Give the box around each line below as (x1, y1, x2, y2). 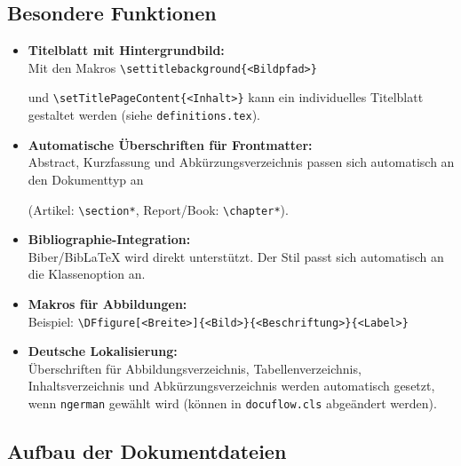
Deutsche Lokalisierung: (28, 342, 178, 360)
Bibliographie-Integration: (28, 230, 191, 249)
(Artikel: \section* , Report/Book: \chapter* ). (28, 200, 289, 218)
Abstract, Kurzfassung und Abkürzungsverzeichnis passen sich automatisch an (28, 153, 455, 171)
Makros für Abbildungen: (28, 294, 187, 312)
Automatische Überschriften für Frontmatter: (28, 135, 313, 154)
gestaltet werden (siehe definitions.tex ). (28, 106, 260, 124)
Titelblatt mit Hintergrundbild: (28, 41, 225, 59)
